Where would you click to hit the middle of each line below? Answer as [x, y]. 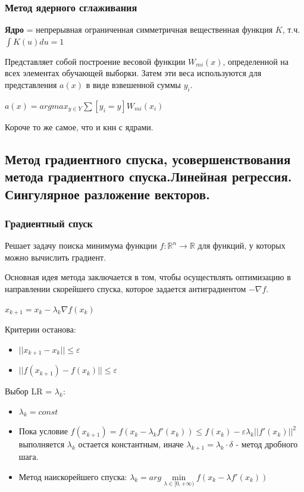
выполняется [42, 444]
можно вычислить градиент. [56, 257]
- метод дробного [267, 444]
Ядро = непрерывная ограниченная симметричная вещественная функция [139, 29]
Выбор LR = [29, 391]
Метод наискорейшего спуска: [73, 476]
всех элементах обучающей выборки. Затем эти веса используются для [133, 73]
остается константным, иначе [131, 444]
